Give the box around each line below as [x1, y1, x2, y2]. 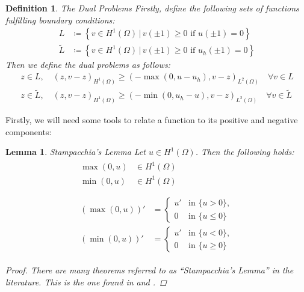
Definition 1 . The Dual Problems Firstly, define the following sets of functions [5, 2, 299, 14]
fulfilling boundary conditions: [5, 13, 115, 26]
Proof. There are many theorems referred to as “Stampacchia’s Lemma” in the [5, 264, 294, 276]
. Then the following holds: [195, 145, 294, 158]
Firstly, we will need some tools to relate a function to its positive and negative [5, 114, 298, 126]
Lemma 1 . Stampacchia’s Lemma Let [5, 145, 146, 158]
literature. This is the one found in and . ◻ [5, 275, 167, 288]
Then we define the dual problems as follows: [5, 58, 170, 71]
